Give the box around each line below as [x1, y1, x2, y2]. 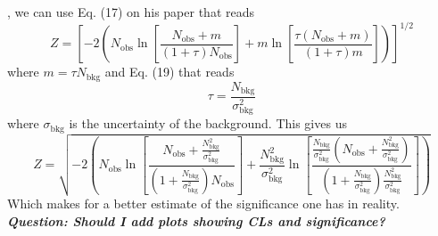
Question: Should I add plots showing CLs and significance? [7, 211, 385, 230]
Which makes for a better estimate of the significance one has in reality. [7, 194, 400, 213]
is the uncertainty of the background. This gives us [69, 114, 347, 133]
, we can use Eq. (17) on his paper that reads [7, 3, 254, 20]
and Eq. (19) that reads [104, 62, 235, 81]
